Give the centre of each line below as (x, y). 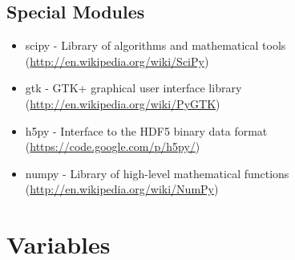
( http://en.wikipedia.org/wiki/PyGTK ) (123, 103)
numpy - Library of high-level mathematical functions (157, 173)
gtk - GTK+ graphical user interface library (133, 88)
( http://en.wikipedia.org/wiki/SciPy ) (117, 61)
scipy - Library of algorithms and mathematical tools (156, 45)
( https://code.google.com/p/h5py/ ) (113, 146)
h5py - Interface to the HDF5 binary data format (146, 130)
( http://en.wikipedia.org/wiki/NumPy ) (122, 189)
